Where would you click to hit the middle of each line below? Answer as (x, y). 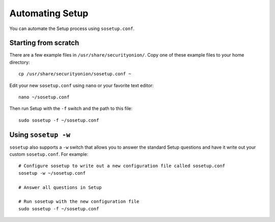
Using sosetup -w (40, 135)
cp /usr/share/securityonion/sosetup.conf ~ (75, 74)
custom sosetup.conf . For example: (49, 154)
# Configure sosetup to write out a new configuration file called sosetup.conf (122, 166)
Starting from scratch (44, 43)
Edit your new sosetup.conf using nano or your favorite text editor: (81, 85)
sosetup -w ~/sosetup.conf (52, 173)
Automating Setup (49, 13)
